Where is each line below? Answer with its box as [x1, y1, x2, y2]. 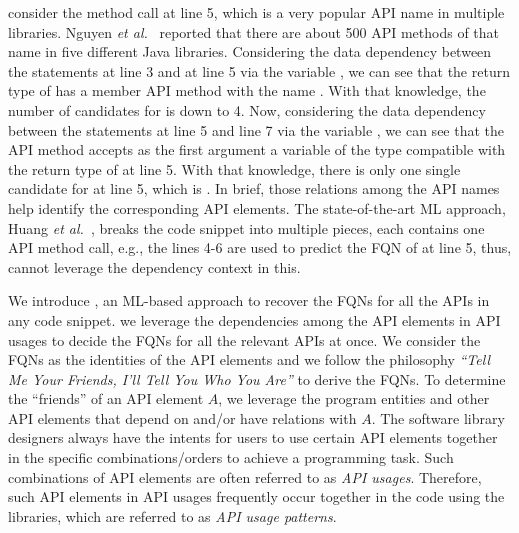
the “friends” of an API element [8, 388, 204, 409]
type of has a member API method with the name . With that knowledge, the [8, 80, 486, 101]
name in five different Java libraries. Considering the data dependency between [8, 41, 492, 62]
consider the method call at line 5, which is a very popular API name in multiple [8, 2, 505, 22]
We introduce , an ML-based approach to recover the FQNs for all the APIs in [8, 290, 490, 311]
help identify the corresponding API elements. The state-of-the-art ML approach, [8, 197, 506, 218]
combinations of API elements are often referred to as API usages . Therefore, [8, 466, 482, 487]
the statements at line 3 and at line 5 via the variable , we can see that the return [8, 60, 510, 81]
